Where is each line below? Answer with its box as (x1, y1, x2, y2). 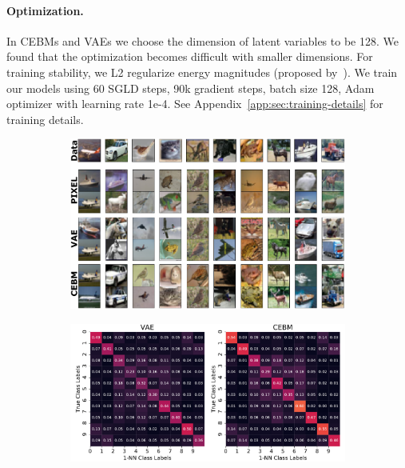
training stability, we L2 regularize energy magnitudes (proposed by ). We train (6, 63, 398, 80)
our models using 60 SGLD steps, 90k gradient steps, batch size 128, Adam (6, 79, 375, 96)
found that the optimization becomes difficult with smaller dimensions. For (6, 48, 373, 65)
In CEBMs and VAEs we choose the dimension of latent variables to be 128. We (6, 32, 399, 49)
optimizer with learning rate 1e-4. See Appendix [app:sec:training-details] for (6, 95, 383, 112)
